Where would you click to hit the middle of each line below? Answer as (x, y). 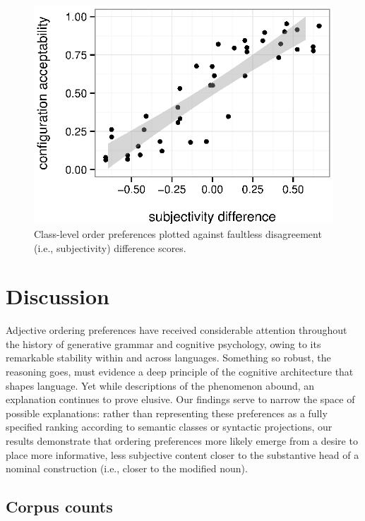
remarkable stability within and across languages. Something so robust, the (168, 358)
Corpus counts (59, 507)
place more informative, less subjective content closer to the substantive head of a (182, 454)
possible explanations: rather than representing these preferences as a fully (167, 413)
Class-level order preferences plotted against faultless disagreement (178, 233)
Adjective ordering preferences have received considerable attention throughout (176, 330)
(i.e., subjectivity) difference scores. (110, 247)
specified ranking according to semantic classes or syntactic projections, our (169, 427)
